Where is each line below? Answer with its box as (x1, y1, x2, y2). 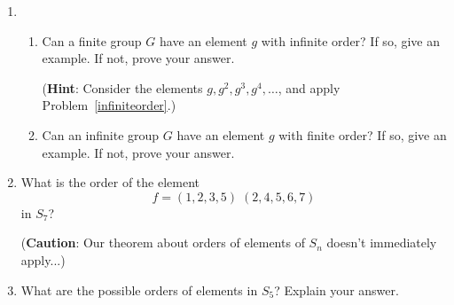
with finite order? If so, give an (278, 125, 447, 144)
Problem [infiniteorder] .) (42, 96, 176, 114)
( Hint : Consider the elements (42, 78, 203, 97)
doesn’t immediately (326, 233, 437, 252)
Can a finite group (42, 31, 142, 50)
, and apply (278, 78, 340, 97)
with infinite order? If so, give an (261, 31, 440, 50)
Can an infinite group (42, 125, 160, 144)
